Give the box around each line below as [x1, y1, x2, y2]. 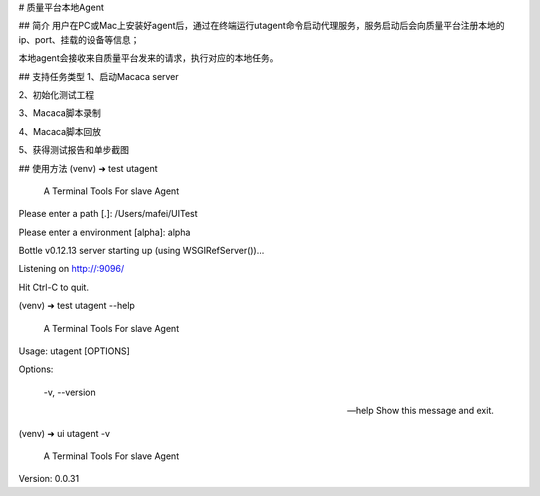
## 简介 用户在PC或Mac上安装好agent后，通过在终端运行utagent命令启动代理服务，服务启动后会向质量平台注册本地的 [18, 20, 505, 32]
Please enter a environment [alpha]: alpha [18, 226, 191, 238]
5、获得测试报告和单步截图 [18, 144, 130, 156]
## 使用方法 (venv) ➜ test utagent [18, 162, 159, 174]
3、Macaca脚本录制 [18, 107, 102, 119]
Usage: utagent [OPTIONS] [18, 345, 130, 357]
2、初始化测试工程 [18, 88, 95, 100]
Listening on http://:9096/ [18, 263, 125, 275]
